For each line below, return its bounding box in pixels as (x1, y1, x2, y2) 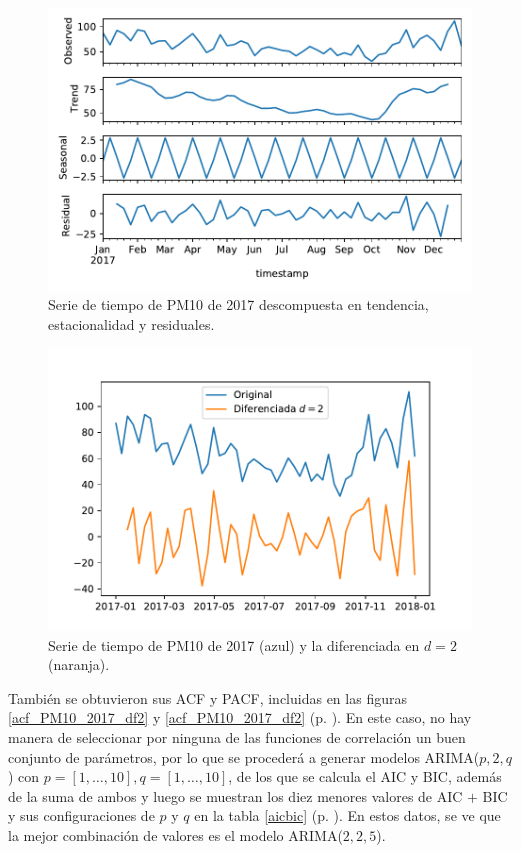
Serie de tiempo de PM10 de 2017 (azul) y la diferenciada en (48, 634, 420, 655)
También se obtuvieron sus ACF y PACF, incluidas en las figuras (8, 687, 407, 708)
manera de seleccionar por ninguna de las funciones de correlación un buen (8, 727, 466, 748)
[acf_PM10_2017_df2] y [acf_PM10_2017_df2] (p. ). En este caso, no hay (8, 707, 472, 728)
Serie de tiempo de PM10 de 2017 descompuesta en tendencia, (48, 294, 429, 315)
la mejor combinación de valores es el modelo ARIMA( (8, 825, 343, 846)
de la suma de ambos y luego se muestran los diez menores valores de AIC (8, 785, 463, 806)
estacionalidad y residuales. (48, 313, 215, 334)
